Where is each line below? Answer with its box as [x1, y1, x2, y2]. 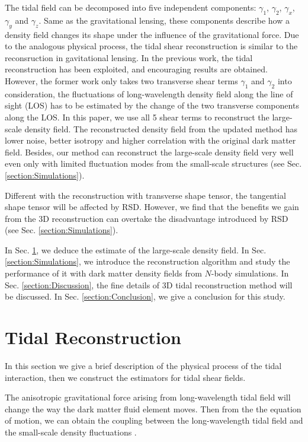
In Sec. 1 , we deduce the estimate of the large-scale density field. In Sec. [5, 243, 267, 256]
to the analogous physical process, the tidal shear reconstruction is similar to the [5, 40, 298, 52]
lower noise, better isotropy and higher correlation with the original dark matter [5, 134, 296, 147]
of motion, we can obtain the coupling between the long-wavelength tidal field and [5, 414, 303, 427]
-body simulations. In [211, 267, 289, 279]
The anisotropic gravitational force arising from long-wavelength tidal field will [5, 391, 291, 403]
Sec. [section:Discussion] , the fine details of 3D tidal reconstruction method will [5, 278, 293, 291]
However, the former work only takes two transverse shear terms [5, 74, 238, 87]
